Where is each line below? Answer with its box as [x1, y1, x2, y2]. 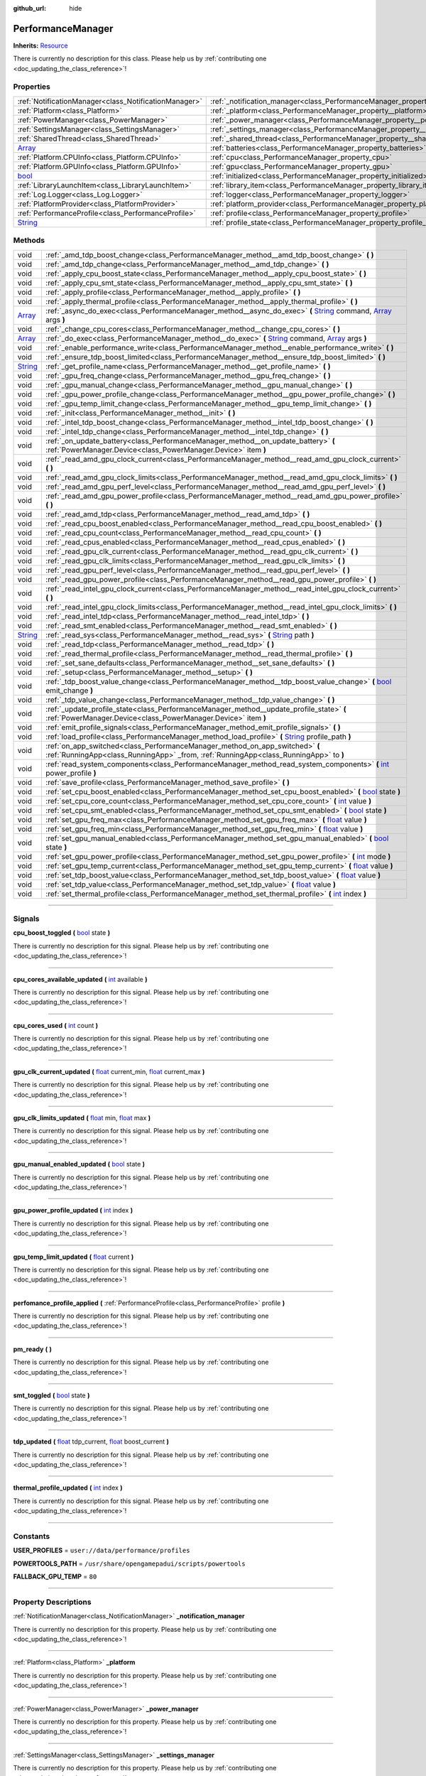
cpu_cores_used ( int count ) [13, 1021, 99, 1029]
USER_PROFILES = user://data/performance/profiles [13, 1546, 190, 1555]
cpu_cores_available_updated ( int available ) [13, 975, 148, 983]
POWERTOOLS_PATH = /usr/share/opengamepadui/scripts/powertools [13, 1559, 246, 1568]
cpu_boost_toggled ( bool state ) [13, 928, 110, 937]
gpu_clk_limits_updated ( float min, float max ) [13, 1114, 151, 1122]
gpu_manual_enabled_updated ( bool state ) [13, 1160, 146, 1169]
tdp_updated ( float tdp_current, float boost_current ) [13, 1437, 170, 1446]
